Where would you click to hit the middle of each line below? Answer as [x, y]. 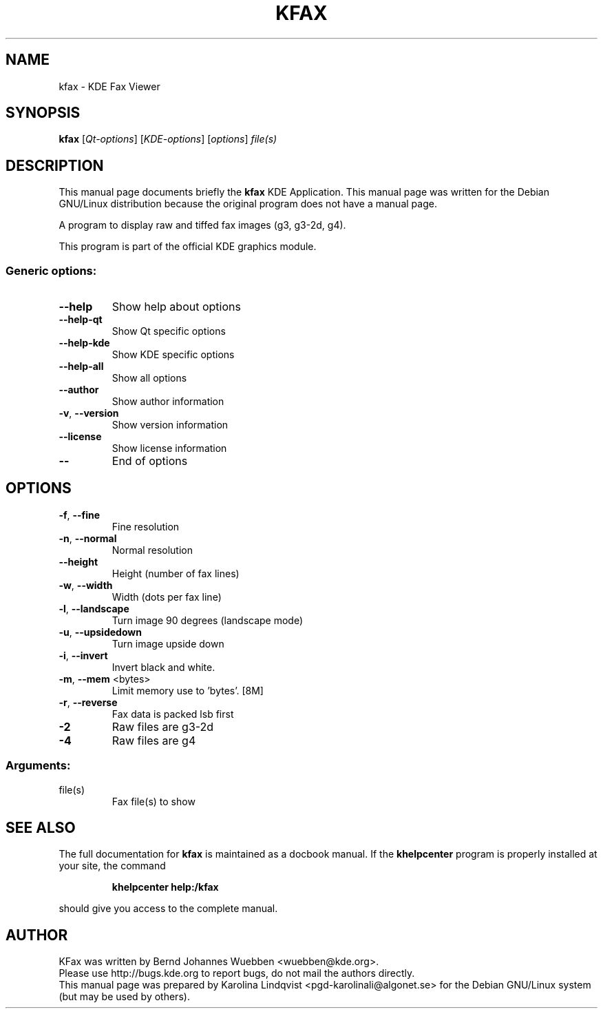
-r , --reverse [88, 702]
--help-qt [81, 320]
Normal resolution [152, 550]
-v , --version [89, 413]
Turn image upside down [168, 643]
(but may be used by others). [124, 997]
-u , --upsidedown [100, 632]
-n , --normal [88, 538]
